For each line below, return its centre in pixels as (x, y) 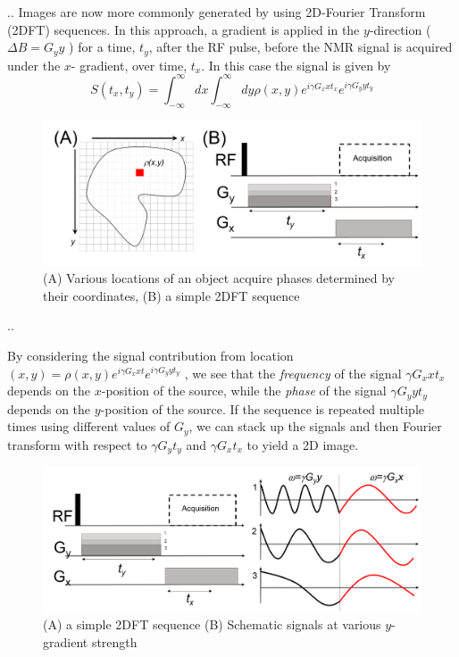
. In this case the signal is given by (296, 65)
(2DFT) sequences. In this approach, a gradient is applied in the (184, 29)
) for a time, (102, 47)
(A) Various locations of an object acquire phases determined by (219, 278)
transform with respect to (77, 444)
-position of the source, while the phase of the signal (244, 391)
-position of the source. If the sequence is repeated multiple (262, 408)
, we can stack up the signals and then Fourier (315, 426)
